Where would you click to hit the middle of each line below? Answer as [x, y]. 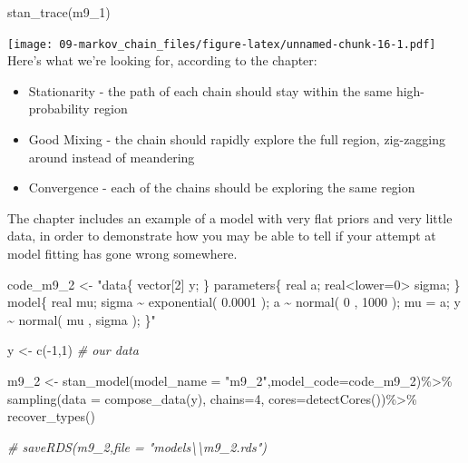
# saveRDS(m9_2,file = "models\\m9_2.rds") [137, 446]
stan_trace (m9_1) [59, 12]
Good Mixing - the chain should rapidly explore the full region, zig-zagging [237, 139]
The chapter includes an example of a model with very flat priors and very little [230, 217]
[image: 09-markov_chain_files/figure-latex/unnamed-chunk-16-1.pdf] [222, 44]
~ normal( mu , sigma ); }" [82, 319]
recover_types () [51, 416]
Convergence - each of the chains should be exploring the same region [222, 187]
